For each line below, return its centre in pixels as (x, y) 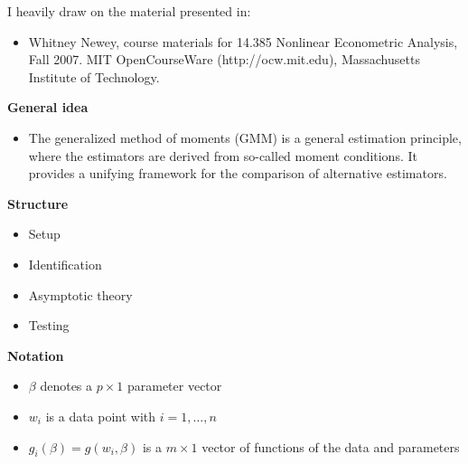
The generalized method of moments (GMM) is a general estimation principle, (245, 137)
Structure (38, 203)
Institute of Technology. (94, 76)
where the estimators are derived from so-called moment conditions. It (223, 155)
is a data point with (101, 416)
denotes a (66, 386)
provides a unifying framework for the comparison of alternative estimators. (238, 173)
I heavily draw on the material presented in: (129, 11)
